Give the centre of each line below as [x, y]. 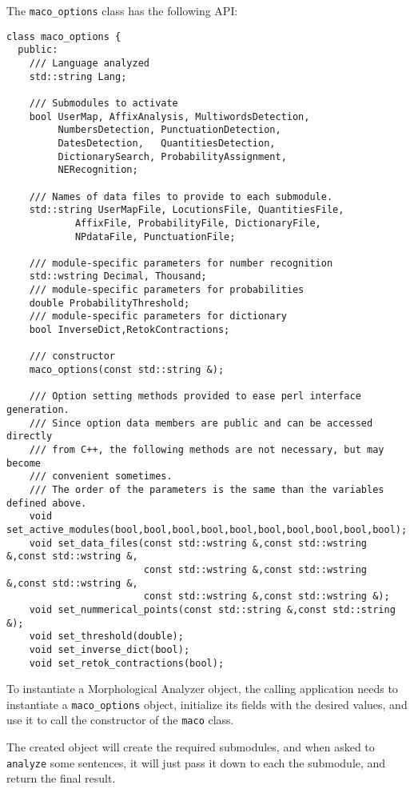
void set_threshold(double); [106, 637]
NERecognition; [98, 170]
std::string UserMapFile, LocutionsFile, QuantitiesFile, [187, 210]
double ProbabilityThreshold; [109, 303]
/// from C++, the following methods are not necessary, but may [207, 450]
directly [30, 437]
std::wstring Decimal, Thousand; [118, 276]
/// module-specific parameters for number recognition [181, 263]
